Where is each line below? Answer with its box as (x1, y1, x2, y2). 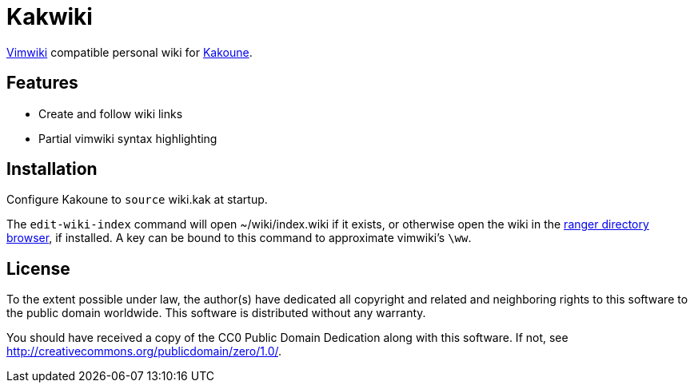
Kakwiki (6, 3, 93, 30)
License (6, 258, 70, 279)
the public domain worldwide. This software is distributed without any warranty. (6, 306, 426, 320)
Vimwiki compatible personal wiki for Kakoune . (6, 45, 253, 59)
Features (6, 73, 78, 93)
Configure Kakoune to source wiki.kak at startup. (6, 193, 268, 207)
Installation (6, 159, 98, 180)
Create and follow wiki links (38, 106, 183, 121)
